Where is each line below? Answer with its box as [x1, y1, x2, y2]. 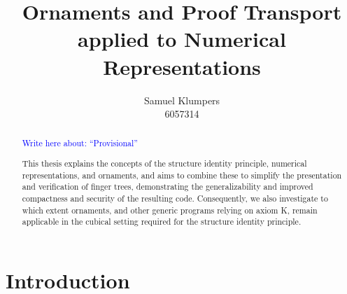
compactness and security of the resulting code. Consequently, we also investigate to [22, 192, 328, 204]
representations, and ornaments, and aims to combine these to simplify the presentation [22, 169, 342, 181]
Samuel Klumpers [143, 92, 220, 107]
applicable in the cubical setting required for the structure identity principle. [22, 216, 302, 227]
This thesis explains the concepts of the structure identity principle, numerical [22, 157, 307, 169]
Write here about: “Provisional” [22, 137, 138, 149]
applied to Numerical [78, 24, 286, 53]
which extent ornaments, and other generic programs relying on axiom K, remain [22, 204, 318, 216]
